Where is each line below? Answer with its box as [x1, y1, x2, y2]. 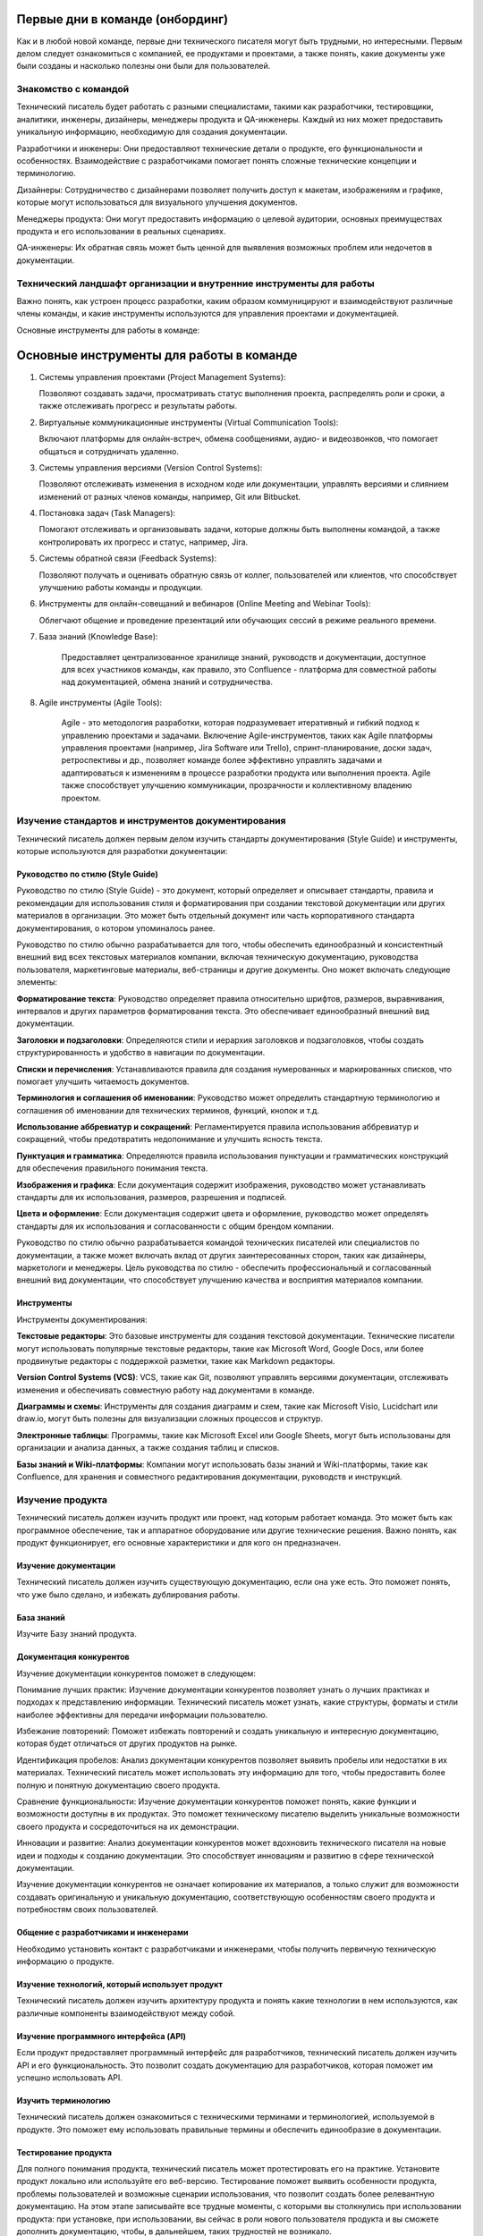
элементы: [16, 977, 58, 987]
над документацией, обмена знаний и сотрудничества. [61, 676, 273, 688]
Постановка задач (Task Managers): [38, 508, 176, 519]
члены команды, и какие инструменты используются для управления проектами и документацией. [16, 309, 400, 319]
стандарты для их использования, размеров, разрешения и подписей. [16, 1192, 287, 1203]
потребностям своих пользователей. [16, 1904, 158, 1915]
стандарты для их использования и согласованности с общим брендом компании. [16, 1221, 335, 1232]
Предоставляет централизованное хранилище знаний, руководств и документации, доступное [61, 651, 427, 662]
